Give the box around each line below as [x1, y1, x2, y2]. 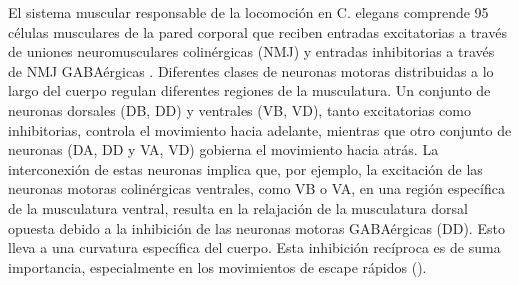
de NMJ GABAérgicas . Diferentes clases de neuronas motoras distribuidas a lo [8, 60, 494, 81]
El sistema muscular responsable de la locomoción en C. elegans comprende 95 [8, 2, 489, 22]
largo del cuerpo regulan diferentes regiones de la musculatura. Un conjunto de [8, 80, 491, 101]
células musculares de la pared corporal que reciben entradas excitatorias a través [8, 21, 507, 42]
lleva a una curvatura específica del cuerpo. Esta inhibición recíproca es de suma [8, 237, 501, 258]
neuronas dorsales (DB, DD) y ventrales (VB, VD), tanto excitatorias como [8, 99, 471, 120]
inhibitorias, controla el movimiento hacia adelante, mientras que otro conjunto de [8, 119, 512, 140]
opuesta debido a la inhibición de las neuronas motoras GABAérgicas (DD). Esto [8, 217, 505, 238]
